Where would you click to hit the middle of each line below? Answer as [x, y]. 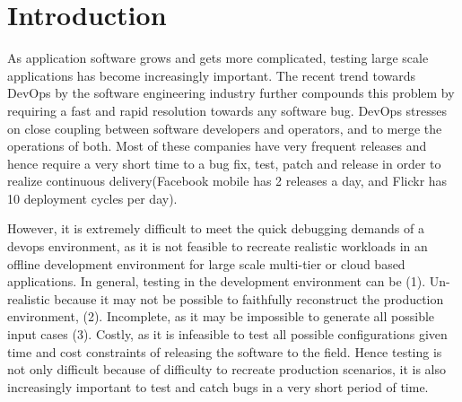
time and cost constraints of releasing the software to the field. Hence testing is [225, 351]
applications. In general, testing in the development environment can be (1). [217, 281]
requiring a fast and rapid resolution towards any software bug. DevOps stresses [227, 110]
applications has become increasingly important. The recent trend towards [212, 75]
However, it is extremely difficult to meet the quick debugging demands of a [216, 228]
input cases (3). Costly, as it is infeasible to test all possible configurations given [227, 334]
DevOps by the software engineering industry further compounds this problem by [231, 93]
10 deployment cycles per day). [92, 198]
